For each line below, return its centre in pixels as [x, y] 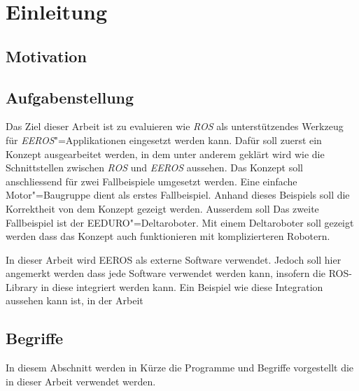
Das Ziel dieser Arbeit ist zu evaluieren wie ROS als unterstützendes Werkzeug [175, 126]
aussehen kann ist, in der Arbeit [75, 300]
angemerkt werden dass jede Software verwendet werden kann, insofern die [166, 273]
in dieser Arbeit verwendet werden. [81, 381]
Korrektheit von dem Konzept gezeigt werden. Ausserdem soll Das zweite [162, 208]
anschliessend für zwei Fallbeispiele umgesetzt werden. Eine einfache [152, 181]
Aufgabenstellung [70, 97]
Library [22, 286]
